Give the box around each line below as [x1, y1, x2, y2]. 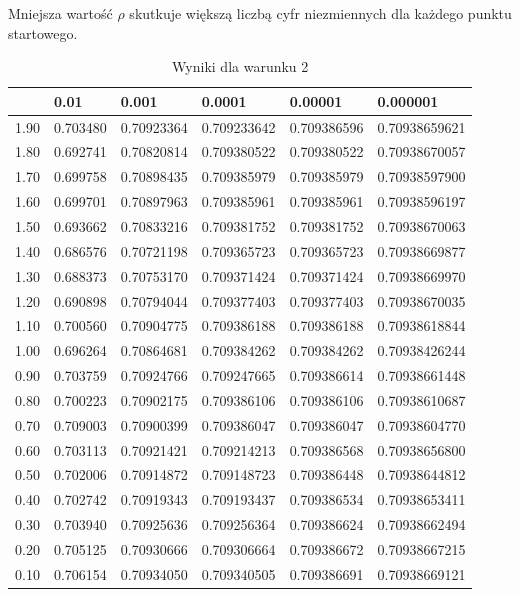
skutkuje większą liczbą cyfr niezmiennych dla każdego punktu [129, 3, 512, 23]
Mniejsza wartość [8, 3, 113, 23]
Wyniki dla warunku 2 [172, 56, 309, 77]
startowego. [8, 22, 78, 43]
